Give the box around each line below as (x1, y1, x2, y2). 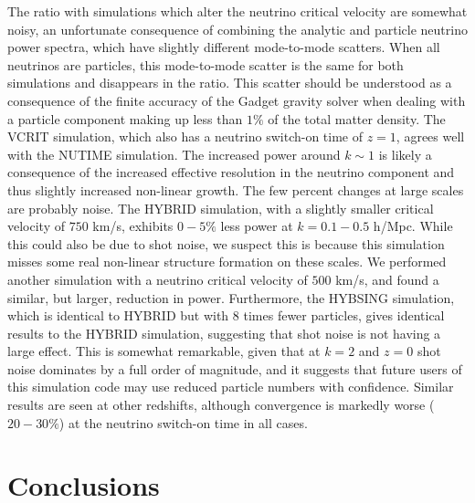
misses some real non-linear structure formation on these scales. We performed (7, 252, 447, 271)
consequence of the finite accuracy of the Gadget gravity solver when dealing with (7, 90, 466, 110)
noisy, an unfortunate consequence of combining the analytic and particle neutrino (7, 19, 468, 38)
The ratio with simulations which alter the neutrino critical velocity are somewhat (7, 2, 468, 20)
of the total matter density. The (268, 109, 446, 128)
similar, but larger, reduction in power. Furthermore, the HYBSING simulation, (7, 288, 455, 307)
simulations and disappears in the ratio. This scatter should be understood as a (7, 73, 452, 92)
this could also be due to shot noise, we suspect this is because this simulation (7, 234, 445, 253)
